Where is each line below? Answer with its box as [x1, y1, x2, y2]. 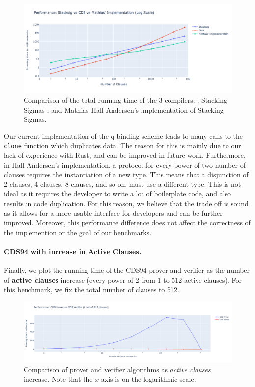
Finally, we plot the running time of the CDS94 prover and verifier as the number [4, 265, 250, 275]
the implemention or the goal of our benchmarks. [4, 227, 152, 237]
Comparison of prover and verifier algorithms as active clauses [24, 364, 211, 374]
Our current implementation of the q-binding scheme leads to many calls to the [4, 130, 243, 141]
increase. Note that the [24, 374, 93, 384]
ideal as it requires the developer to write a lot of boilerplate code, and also [4, 188, 231, 199]
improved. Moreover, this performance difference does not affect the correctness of [4, 217, 251, 228]
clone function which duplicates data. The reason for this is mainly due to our [4, 140, 241, 150]
